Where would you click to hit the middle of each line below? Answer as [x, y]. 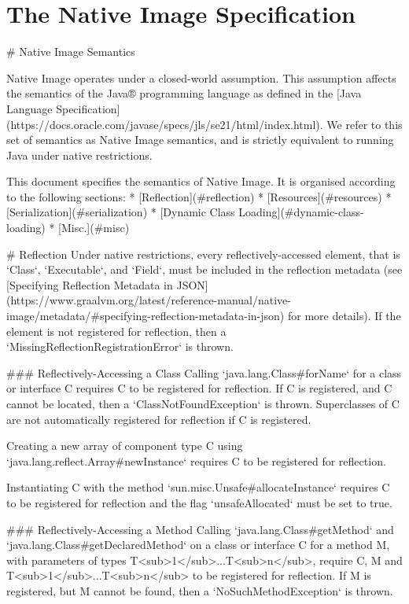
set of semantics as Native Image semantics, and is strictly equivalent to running [200, 140]
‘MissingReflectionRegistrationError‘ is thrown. [120, 346]
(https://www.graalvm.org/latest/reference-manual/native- [149, 300]
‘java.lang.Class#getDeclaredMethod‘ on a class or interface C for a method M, [198, 545]
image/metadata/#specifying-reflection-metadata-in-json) [146, 316]
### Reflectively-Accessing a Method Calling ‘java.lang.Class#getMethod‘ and [200, 529]
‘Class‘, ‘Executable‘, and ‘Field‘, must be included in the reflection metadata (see [204, 269]
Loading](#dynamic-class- [301, 212]
